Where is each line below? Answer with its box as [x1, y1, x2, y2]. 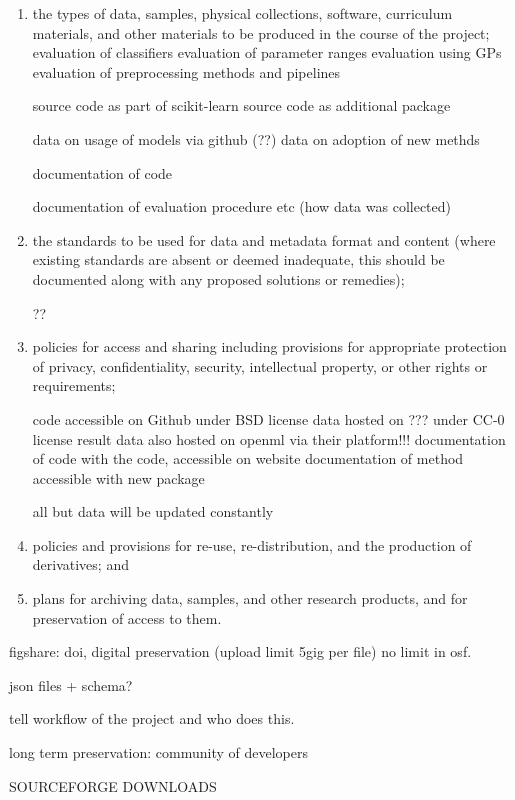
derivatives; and [32, 554, 129, 575]
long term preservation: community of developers [9, 742, 308, 763]
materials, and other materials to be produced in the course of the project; [32, 22, 490, 43]
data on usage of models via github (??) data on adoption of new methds [32, 128, 480, 149]
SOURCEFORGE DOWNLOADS [9, 775, 217, 796]
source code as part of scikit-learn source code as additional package [32, 95, 451, 116]
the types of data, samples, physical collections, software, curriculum [32, 3, 453, 23]
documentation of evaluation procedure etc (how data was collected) [32, 196, 451, 217]
